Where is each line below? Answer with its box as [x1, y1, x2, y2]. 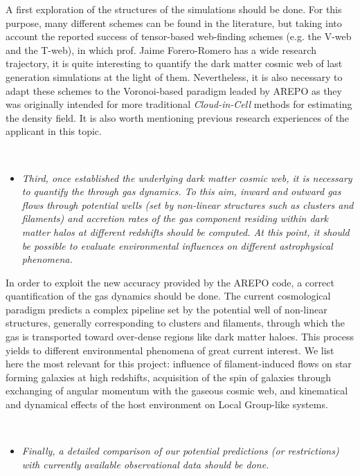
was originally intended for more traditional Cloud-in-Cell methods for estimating [6, 97, 352, 111]
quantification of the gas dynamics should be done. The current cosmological [6, 289, 331, 303]
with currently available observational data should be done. [21, 457, 269, 471]
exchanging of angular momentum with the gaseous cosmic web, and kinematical [6, 383, 348, 398]
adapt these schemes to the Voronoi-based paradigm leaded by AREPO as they [6, 83, 342, 98]
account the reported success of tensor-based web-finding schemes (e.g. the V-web [6, 29, 352, 44]
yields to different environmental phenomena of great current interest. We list [6, 342, 334, 357]
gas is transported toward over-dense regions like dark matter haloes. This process [6, 329, 354, 344]
